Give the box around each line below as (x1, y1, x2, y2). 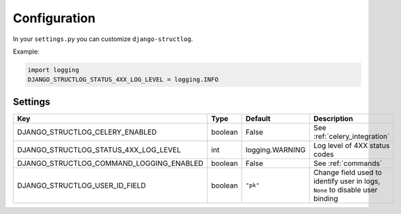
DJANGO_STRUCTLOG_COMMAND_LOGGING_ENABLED (17, 158, 204, 168)
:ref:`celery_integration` (313, 131, 390, 141)
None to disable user (313, 185, 378, 195)
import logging (27, 66, 79, 74)
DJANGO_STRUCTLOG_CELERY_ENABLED (17, 127, 157, 137)
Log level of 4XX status (313, 140, 390, 150)
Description (313, 113, 354, 123)
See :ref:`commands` (313, 158, 383, 168)
